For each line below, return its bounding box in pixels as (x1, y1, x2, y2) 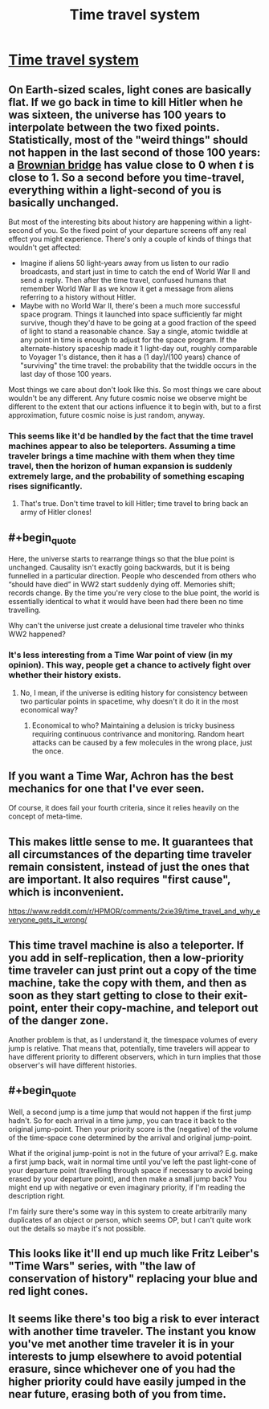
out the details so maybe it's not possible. (8, 1223, 146, 1234)
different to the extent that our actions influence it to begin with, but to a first (8, 402, 262, 411)
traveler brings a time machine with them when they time (8, 450, 235, 461)
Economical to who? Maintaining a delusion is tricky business (31, 721, 235, 730)
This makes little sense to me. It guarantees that (8, 835, 254, 848)
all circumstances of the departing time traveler (8, 847, 252, 861)
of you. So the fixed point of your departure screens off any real (35, 226, 247, 235)
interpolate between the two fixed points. (8, 120, 219, 134)
